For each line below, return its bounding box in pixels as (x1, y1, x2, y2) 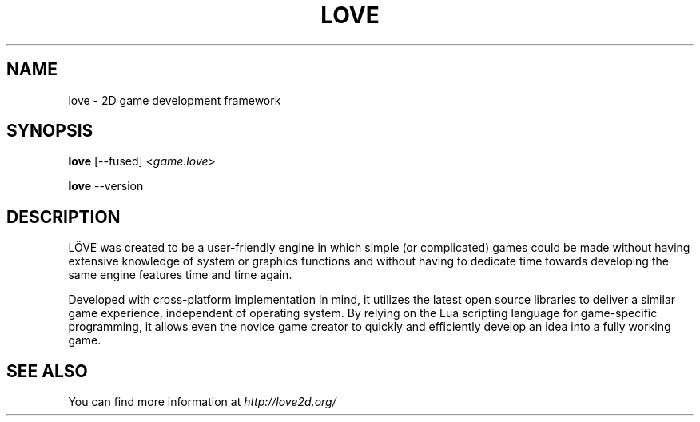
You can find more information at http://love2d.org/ (68, 395, 336, 409)
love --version (68, 179, 144, 193)
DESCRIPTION (6, 206, 121, 227)
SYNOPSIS (6, 121, 93, 141)
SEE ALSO (6, 360, 88, 381)
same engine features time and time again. (68, 268, 292, 282)
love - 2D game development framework (68, 93, 281, 107)
